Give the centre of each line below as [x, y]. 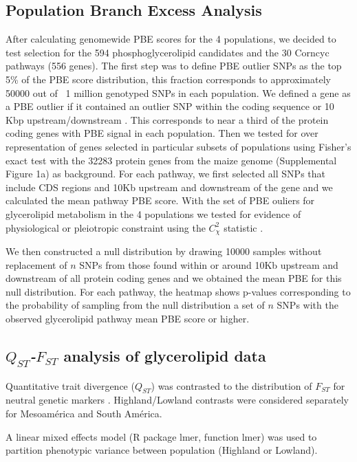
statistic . [244, 227]
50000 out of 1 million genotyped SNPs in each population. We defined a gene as [178, 92]
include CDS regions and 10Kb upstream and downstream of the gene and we [169, 187]
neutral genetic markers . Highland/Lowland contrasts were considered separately [177, 400]
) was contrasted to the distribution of [231, 385]
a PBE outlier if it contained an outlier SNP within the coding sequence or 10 [170, 106]
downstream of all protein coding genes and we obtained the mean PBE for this [174, 278]
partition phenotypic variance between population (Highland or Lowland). [162, 450]
